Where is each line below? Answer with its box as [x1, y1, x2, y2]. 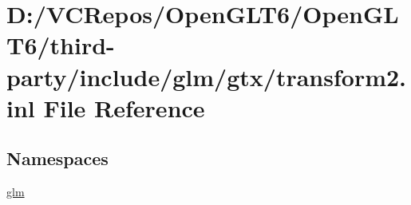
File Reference [43, 91, 205, 124]
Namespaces [6, 146, 109, 171]
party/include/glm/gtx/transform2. [6, 60, 407, 93]
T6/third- [6, 29, 115, 61]
